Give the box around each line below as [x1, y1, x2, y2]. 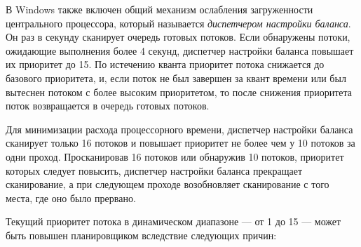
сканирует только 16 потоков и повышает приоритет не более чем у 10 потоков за [6, 135, 355, 150]
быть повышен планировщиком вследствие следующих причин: [6, 227, 277, 242]
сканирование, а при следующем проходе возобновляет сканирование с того [6, 177, 329, 192]
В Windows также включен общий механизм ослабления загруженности [6, 2, 313, 16]
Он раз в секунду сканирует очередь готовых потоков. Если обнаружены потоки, [6, 29, 350, 44]
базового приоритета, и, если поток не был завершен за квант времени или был [6, 70, 346, 85]
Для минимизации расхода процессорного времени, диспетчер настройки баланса [6, 121, 353, 136]
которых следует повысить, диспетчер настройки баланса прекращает [6, 163, 303, 178]
